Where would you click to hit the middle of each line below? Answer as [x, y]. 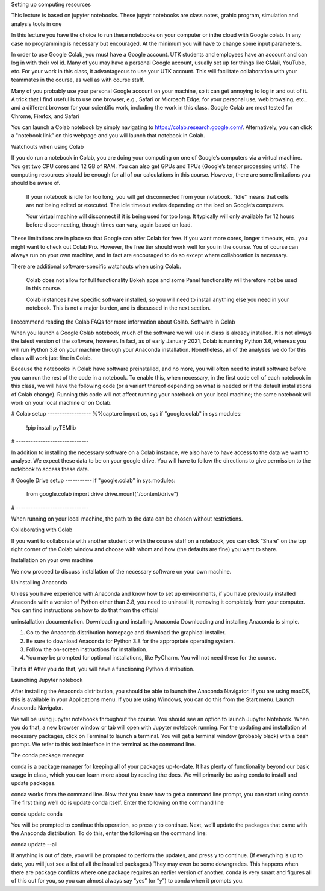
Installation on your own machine [52, 560]
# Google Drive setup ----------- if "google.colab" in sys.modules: [93, 480]
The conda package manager [48, 755]
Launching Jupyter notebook [47, 680]
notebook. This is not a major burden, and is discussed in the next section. [118, 308]
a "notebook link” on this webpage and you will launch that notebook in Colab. [108, 136]
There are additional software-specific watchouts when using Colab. [96, 266]
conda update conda [37, 814]
